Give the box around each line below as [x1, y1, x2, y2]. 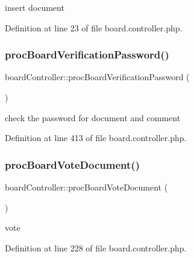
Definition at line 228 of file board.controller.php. [5, 241, 187, 254]
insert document [5, 1, 64, 13]
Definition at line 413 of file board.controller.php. [5, 131, 187, 144]
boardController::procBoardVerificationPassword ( [5, 71, 190, 83]
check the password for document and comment [5, 111, 181, 124]
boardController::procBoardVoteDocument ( [5, 181, 168, 193]
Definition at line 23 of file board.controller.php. [5, 21, 183, 34]
